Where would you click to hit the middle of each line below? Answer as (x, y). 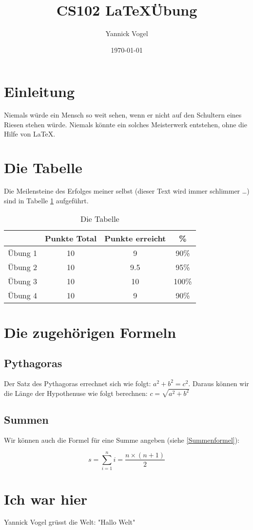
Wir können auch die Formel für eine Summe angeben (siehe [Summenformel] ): (122, 440)
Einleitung (39, 91)
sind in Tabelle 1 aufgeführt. (46, 200)
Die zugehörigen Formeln (90, 332)
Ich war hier (46, 499)
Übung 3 (23, 281)
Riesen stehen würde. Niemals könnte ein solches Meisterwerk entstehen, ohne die (126, 124)
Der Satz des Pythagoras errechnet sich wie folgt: (78, 383)
